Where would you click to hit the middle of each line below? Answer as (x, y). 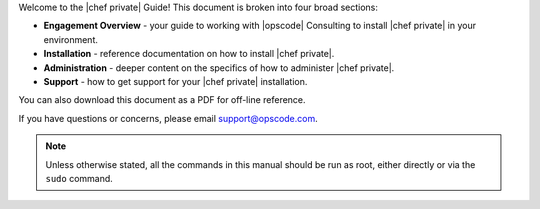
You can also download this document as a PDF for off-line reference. (162, 100)
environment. (71, 39)
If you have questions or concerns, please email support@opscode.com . (168, 118)
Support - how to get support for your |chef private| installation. (175, 81)
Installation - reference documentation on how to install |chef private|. (189, 54)
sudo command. (79, 178)
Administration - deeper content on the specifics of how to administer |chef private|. (219, 67)
